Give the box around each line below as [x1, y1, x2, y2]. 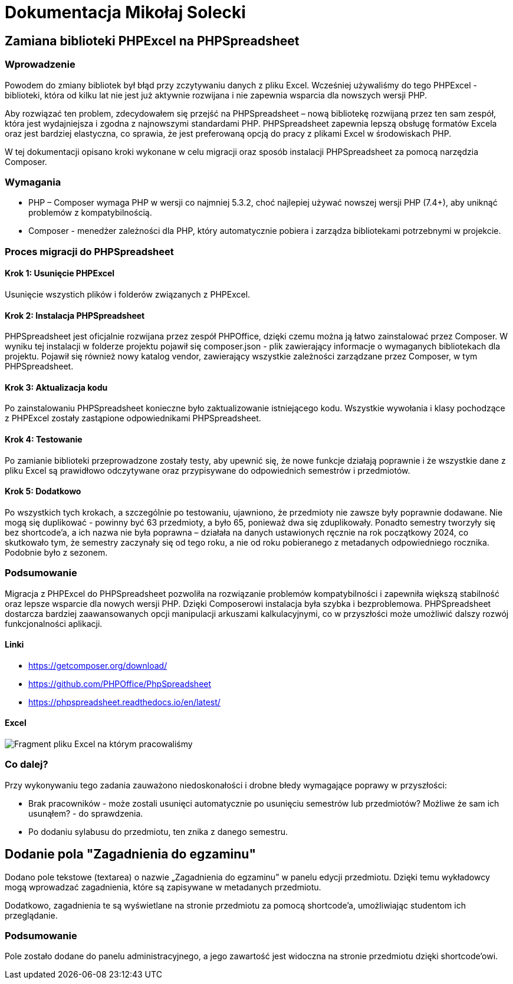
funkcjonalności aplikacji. [5, 618, 103, 629]
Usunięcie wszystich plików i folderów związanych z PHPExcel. [5, 289, 251, 299]
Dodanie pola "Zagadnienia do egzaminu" [5, 847, 256, 862]
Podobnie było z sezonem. [5, 547, 108, 557]
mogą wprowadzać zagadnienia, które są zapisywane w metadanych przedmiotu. [5, 881, 321, 892]
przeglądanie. [5, 910, 58, 920]
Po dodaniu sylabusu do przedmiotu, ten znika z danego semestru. [28, 826, 288, 837]
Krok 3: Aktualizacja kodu [5, 382, 108, 392]
